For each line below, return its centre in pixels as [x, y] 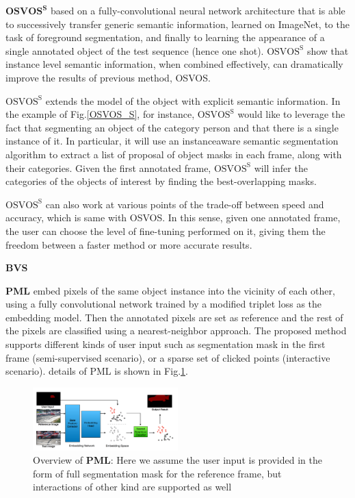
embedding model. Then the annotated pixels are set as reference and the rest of [174, 317]
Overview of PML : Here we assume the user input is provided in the [177, 460]
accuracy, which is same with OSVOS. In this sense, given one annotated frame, [173, 217]
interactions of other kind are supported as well [132, 487]
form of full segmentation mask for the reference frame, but [157, 473]
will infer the [281, 167]
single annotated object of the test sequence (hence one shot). [135, 50]
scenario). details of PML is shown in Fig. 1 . [97, 371]
